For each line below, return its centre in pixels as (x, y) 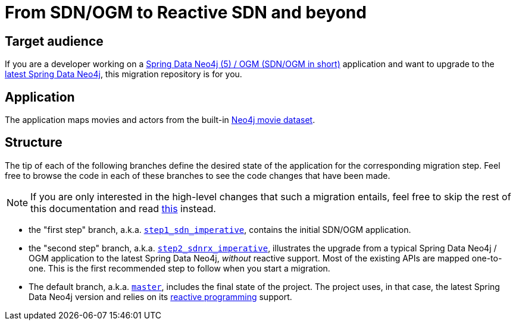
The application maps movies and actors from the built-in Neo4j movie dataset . (160, 120)
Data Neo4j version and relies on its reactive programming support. (160, 296)
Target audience (54, 41)
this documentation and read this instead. (123, 208)
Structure (34, 143)
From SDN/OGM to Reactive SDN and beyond (186, 12)
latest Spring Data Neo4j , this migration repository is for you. (123, 74)
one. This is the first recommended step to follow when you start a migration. (179, 268)
